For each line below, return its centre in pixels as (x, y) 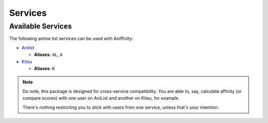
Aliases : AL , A (48, 55)
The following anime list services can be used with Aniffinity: (71, 39)
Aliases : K (44, 68)
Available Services (40, 26)
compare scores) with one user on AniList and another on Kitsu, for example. (101, 98)
